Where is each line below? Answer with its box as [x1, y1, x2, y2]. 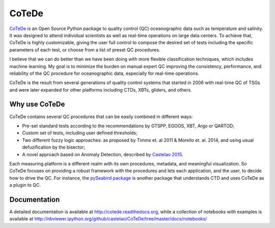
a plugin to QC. [9, 182, 41, 188]
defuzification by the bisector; [22, 144, 86, 150]
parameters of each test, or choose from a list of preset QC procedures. [9, 46, 160, 53]
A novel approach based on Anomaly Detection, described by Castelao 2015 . [22, 151, 183, 157]
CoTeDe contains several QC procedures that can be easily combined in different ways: [9, 113, 193, 120]
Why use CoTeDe [9, 100, 65, 109]
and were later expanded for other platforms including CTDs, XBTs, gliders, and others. [9, 87, 192, 93]
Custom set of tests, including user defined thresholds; [22, 130, 137, 136]
